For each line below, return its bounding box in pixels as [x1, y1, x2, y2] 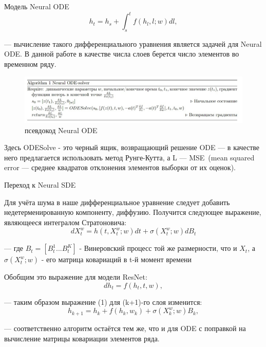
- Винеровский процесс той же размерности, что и [79, 243, 237, 253]
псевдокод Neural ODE [25, 124, 98, 135]
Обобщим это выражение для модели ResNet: [4, 271, 147, 282]
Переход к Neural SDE [4, 179, 76, 190]
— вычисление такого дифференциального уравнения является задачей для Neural [4, 38, 262, 49]
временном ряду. [4, 59, 56, 69]
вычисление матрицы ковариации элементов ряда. [4, 333, 160, 343]
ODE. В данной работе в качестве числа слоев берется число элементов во [4, 48, 239, 59]
